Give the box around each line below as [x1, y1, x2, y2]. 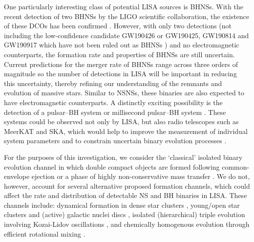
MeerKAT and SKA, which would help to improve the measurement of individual [4, 126, 248, 136]
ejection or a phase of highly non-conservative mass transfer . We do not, [31, 171, 250, 181]
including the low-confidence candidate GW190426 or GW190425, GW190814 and [4, 30, 249, 40]
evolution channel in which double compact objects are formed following [4, 161, 220, 172]
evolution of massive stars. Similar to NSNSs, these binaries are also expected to [4, 88, 244, 98]
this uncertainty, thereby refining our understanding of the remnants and [4, 78, 222, 88]
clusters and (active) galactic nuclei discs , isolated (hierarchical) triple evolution [4, 209, 245, 220]
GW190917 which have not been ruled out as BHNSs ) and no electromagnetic [4, 40, 239, 50]
